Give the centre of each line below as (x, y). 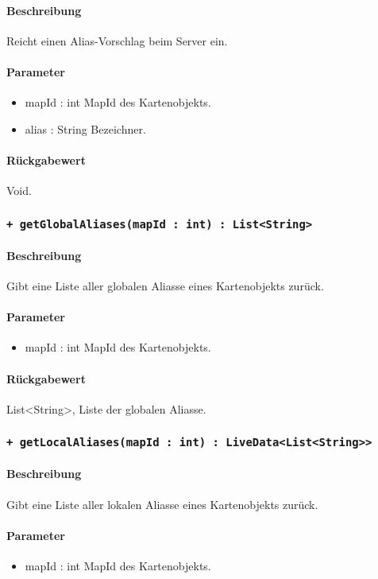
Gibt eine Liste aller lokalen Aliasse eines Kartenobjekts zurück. (162, 504)
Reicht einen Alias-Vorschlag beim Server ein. (117, 40)
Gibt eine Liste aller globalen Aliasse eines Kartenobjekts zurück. (165, 285)
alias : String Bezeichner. (85, 128)
